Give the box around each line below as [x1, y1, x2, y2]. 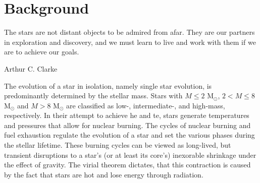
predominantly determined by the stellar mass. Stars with [4, 90, 183, 101]
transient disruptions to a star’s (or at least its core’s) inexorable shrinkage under [4, 149, 256, 160]
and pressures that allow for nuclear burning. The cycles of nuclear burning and [4, 119, 251, 130]
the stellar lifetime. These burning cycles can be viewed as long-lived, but [4, 140, 231, 150]
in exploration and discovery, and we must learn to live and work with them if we [4, 36, 256, 47]
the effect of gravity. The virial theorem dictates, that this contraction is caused [4, 159, 251, 170]
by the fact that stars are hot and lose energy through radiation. [4, 169, 203, 179]
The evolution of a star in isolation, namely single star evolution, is [4, 80, 212, 91]
